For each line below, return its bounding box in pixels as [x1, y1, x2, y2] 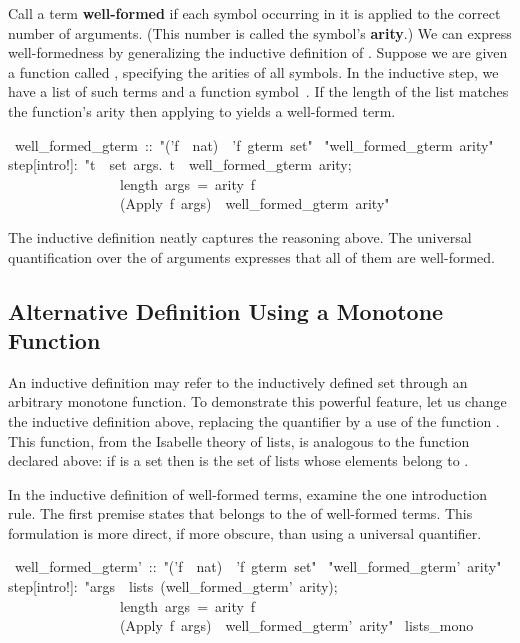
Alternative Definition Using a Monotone [8, 295, 444, 326]
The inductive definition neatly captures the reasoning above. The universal [8, 226, 472, 247]
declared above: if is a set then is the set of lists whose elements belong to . [8, 450, 469, 471]
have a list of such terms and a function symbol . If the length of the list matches [8, 81, 509, 102]
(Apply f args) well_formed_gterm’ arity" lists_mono [119, 615, 474, 636]
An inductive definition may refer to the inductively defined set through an [8, 371, 468, 392]
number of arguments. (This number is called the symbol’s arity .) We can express [8, 22, 512, 43]
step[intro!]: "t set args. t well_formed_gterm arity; [8, 154, 352, 175]
